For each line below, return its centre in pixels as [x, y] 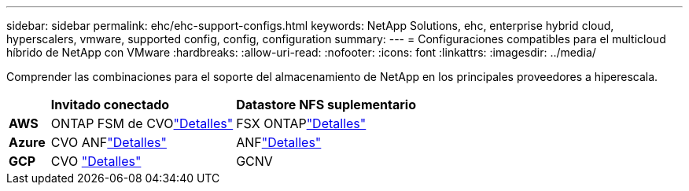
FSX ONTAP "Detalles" [301, 123]
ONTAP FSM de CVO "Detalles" [142, 123]
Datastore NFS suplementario [326, 105]
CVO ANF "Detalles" [109, 142]
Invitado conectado [110, 105]
